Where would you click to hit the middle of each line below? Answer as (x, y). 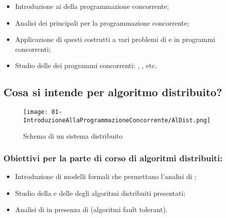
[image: (36, 112)
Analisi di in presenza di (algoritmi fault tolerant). (91, 209)
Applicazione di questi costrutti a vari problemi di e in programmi (115, 39)
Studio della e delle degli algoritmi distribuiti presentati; (100, 193)
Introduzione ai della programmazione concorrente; (92, 6)
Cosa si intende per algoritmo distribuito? (113, 92)
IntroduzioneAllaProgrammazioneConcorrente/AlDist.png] (117, 120)
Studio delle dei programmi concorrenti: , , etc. (86, 65)
